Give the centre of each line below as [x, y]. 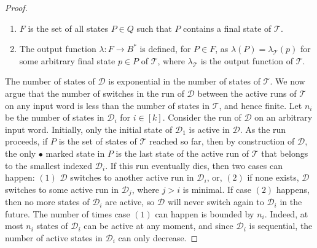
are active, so [130, 202]
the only [21, 153]
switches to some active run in [62, 189]
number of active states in [54, 237]
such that [154, 28]
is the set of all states [68, 28]
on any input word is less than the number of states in [107, 105]
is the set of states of [98, 141]
